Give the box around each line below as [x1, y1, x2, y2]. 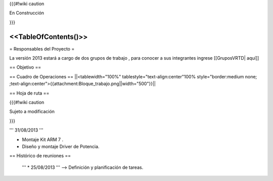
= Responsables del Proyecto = [9, 46, 75, 52]
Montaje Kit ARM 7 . [22, 137, 63, 143]
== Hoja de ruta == [9, 90, 50, 96]
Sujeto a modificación [9, 109, 55, 115]
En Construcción [9, 10, 44, 16]
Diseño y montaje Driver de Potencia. [22, 143, 100, 149]
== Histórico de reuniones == [9, 153, 71, 159]
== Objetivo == [9, 64, 41, 70]
